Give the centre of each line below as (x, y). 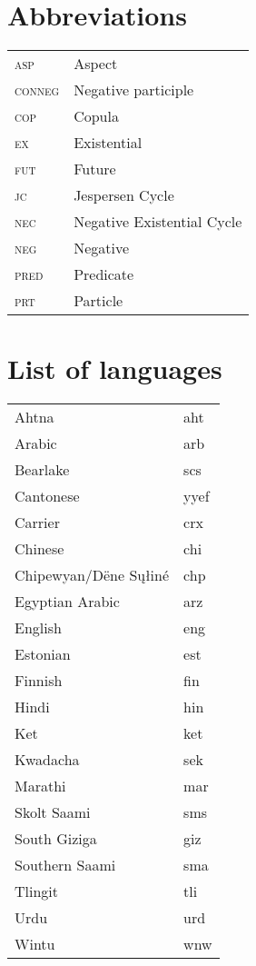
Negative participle (134, 90)
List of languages (115, 368)
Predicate (104, 274)
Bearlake (42, 470)
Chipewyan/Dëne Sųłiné (92, 575)
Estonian (43, 654)
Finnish (39, 681)
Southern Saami (65, 865)
